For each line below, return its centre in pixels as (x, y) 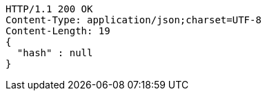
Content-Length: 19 (58, 31)
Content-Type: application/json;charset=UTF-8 (133, 20)
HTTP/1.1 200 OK (49, 9)
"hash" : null (55, 53)
